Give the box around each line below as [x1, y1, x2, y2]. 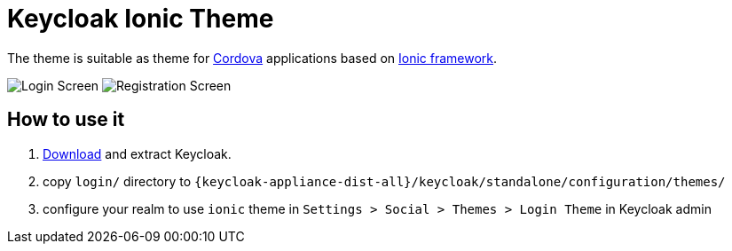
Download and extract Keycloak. [43, 145, 232, 161]
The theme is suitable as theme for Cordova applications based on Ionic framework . [7, 50, 498, 66]
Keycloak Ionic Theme [7, 4, 274, 34]
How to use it [7, 108, 125, 131]
